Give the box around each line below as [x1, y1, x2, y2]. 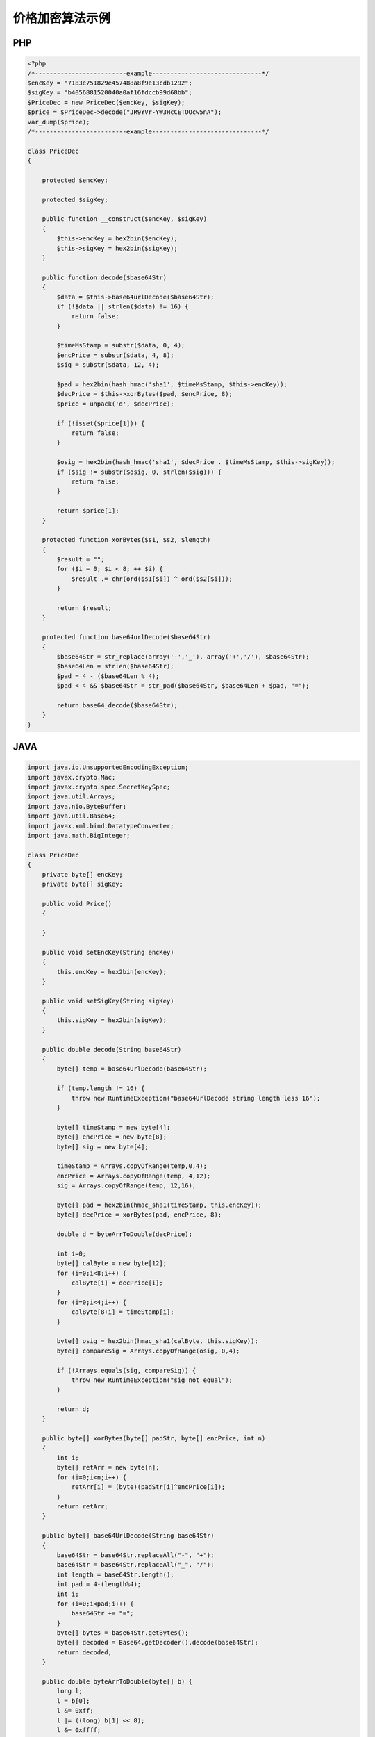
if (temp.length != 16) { [56, 1085, 145, 1092]
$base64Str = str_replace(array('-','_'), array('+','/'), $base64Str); [56, 652, 310, 660]
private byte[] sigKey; [42, 880, 123, 888]
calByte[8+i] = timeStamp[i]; [71, 1308, 174, 1316]
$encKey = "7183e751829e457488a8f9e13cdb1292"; [27, 79, 192, 87]
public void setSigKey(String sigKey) [42, 997, 174, 1005]
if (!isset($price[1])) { [56, 419, 145, 427]
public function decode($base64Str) [42, 273, 167, 281]
